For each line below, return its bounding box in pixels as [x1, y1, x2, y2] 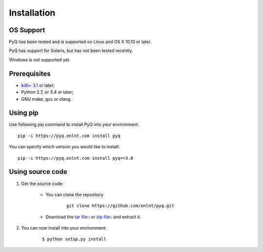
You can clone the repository [45, 191, 104, 197]
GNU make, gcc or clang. [21, 96, 72, 102]
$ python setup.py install [42, 236, 107, 242]
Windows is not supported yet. [9, 57, 71, 63]
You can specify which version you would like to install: [9, 144, 120, 150]
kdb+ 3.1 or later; [21, 82, 55, 88]
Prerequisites [9, 69, 51, 78]
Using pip [9, 109, 39, 117]
